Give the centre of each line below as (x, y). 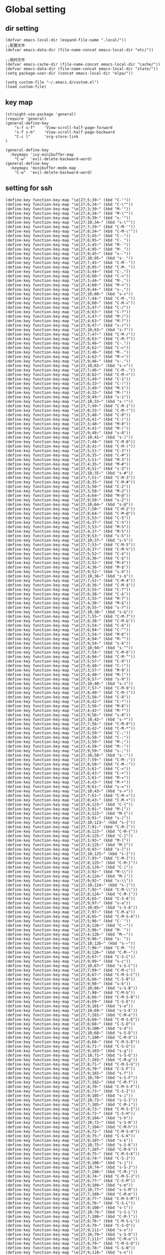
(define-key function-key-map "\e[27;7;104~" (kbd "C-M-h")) (72, 1127)
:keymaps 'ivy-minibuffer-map (42, 155)
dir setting (22, 28)
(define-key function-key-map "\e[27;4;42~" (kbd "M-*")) (68, 710)
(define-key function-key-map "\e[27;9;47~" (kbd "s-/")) (68, 325)
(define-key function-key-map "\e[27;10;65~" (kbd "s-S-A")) (72, 907)
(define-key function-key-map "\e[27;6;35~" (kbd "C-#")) (68, 455)
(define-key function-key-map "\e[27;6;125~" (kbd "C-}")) (69, 836)
